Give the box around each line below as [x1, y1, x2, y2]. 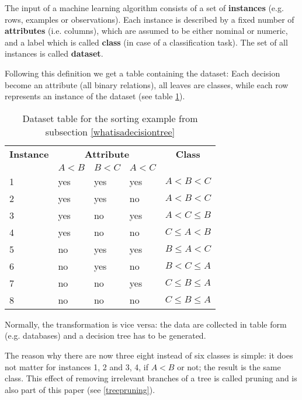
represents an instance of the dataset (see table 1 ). [5, 90, 185, 102]
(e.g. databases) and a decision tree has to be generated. [5, 329, 206, 342]
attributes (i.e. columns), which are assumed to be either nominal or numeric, [5, 25, 288, 37]
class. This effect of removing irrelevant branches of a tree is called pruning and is [5, 372, 297, 384]
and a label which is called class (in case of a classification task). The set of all [5, 36, 288, 48]
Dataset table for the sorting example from [22, 111, 198, 125]
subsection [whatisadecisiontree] [45, 124, 175, 138]
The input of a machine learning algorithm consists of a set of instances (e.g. [5, 2, 284, 13]
